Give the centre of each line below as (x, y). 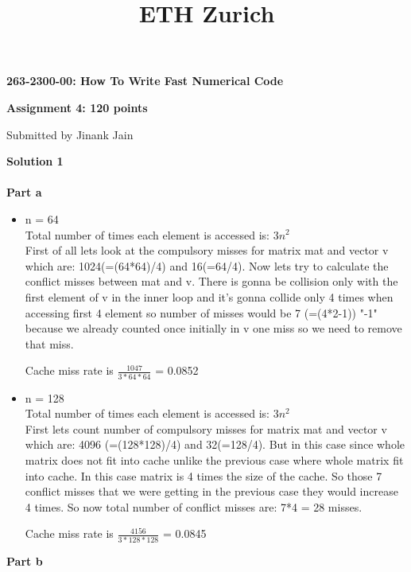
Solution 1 (35, 161)
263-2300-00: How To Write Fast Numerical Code (145, 81)
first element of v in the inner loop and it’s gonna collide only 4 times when (209, 296)
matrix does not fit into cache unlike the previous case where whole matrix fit (214, 459)
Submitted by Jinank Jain (70, 134)
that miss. (49, 343)
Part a (24, 192)
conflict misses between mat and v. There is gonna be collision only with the (211, 281)
